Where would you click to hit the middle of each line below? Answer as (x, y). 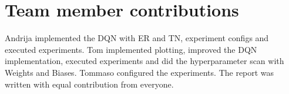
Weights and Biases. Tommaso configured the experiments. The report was (140, 72)
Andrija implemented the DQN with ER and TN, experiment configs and (137, 38)
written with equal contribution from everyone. (89, 84)
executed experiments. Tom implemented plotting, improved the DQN (131, 49)
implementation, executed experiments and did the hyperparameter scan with (144, 61)
